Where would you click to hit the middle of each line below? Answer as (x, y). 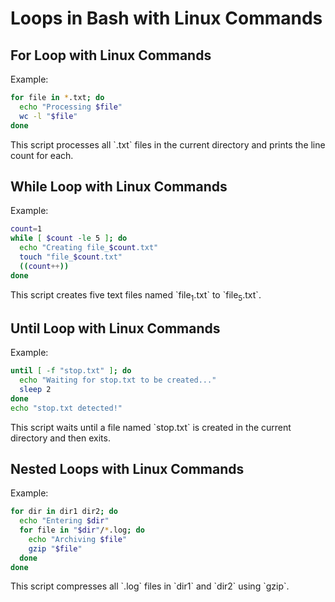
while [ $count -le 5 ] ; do (69, 238)
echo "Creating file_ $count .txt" (89, 248)
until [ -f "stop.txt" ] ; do (71, 371)
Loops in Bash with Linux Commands (166, 18)
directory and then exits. (60, 438)
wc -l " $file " (48, 116)
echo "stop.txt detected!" (66, 408)
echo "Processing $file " (71, 107)
